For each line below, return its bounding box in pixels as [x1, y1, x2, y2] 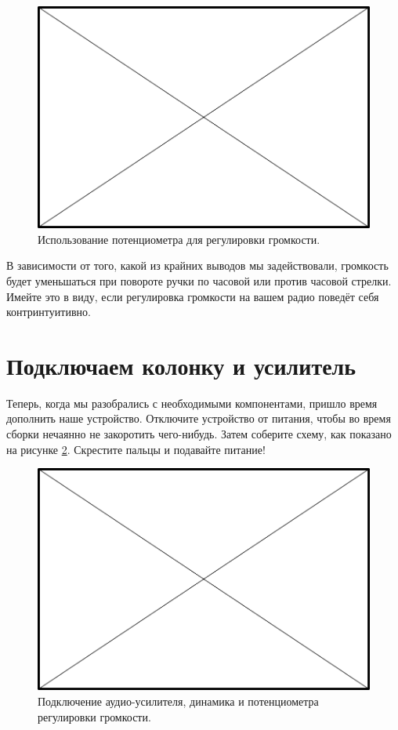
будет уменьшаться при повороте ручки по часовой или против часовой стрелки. [6, 272, 392, 289]
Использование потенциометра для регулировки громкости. [38, 231, 320, 247]
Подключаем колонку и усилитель [6, 349, 356, 381]
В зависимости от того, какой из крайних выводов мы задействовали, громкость [6, 257, 389, 274]
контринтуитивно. [6, 303, 91, 320]
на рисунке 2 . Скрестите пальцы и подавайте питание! [6, 441, 266, 457]
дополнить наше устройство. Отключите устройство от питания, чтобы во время [6, 410, 391, 427]
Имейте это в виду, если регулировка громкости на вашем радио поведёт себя [6, 288, 379, 304]
